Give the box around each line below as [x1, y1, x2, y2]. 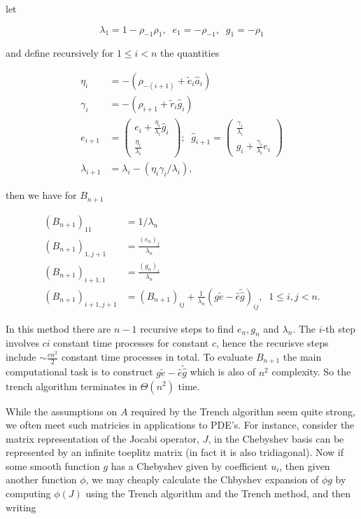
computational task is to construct [6, 364, 153, 379]
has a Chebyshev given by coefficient [111, 458, 268, 473]
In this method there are [6, 321, 111, 335]
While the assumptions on [6, 403, 118, 418]
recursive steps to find [140, 321, 234, 335]
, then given [279, 458, 330, 473]
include [6, 350, 36, 364]
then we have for [6, 188, 77, 202]
